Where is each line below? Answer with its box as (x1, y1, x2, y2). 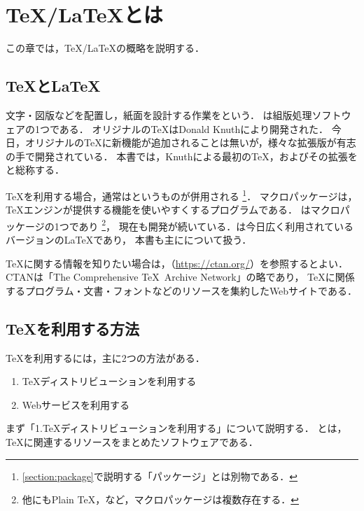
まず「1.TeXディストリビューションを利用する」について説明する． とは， (6, 421, 347, 435)
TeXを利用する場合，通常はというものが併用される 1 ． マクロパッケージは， (6, 186, 358, 203)
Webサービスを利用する (22, 397, 130, 412)
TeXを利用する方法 (6, 317, 140, 339)
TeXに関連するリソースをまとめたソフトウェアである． (6, 434, 258, 449)
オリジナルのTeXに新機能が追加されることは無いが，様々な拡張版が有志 (24, 135, 356, 150)
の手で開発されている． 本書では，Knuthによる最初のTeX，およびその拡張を (6, 148, 358, 163)
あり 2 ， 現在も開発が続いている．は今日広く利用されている (78, 216, 353, 233)
